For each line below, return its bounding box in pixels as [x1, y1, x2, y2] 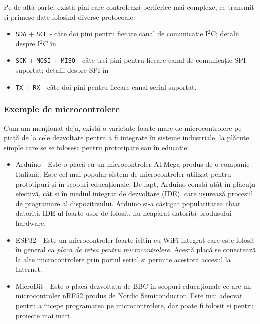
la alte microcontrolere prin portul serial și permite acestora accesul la [15, 254, 231, 264]
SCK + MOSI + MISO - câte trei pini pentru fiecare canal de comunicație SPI [15, 55, 246, 65]
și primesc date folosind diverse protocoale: [4, 11, 135, 22]
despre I [15, 38, 40, 48]
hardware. [15, 217, 46, 228]
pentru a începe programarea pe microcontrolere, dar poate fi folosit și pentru [15, 300, 254, 311]
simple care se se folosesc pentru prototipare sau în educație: [4, 142, 189, 152]
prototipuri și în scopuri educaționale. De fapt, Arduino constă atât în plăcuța [15, 178, 256, 189]
